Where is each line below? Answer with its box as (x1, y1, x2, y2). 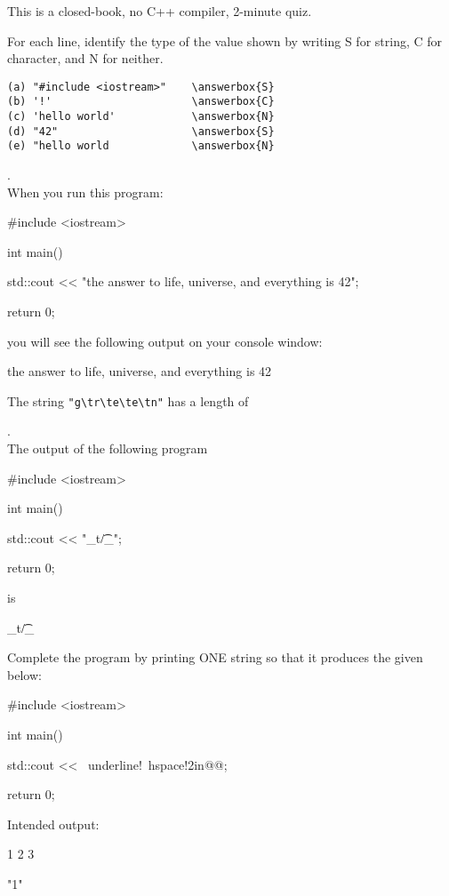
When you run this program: (7, 182, 164, 201)
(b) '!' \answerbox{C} (7, 95, 275, 108)
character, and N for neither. (7, 49, 164, 68)
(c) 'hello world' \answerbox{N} (7, 110, 275, 124)
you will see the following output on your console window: (7, 332, 323, 350)
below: (7, 665, 42, 684)
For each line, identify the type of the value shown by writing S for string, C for (7, 31, 443, 50)
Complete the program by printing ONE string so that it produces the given (7, 648, 423, 667)
